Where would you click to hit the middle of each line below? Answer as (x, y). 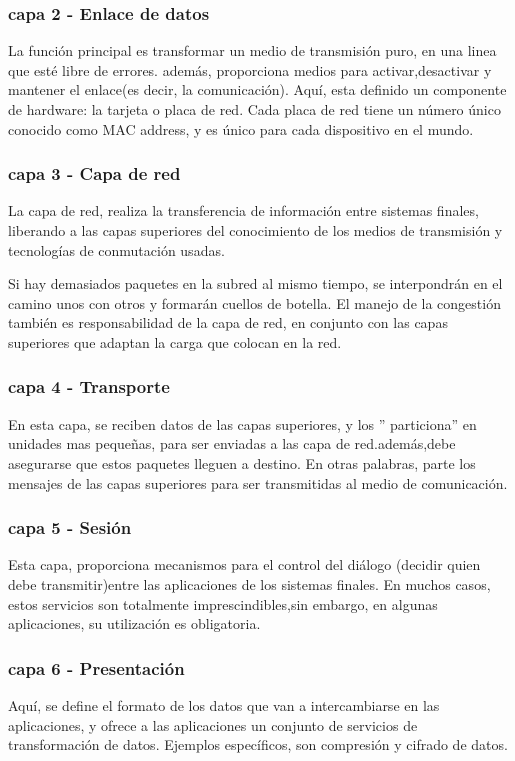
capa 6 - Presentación (96, 667)
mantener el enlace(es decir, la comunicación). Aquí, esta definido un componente (257, 89)
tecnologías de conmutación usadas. (116, 249)
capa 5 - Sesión (70, 527)
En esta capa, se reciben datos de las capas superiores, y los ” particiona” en (242, 423)
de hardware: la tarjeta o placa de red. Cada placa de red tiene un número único (254, 109)
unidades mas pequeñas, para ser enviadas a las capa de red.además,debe (232, 443)
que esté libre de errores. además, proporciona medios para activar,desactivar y (250, 69)
